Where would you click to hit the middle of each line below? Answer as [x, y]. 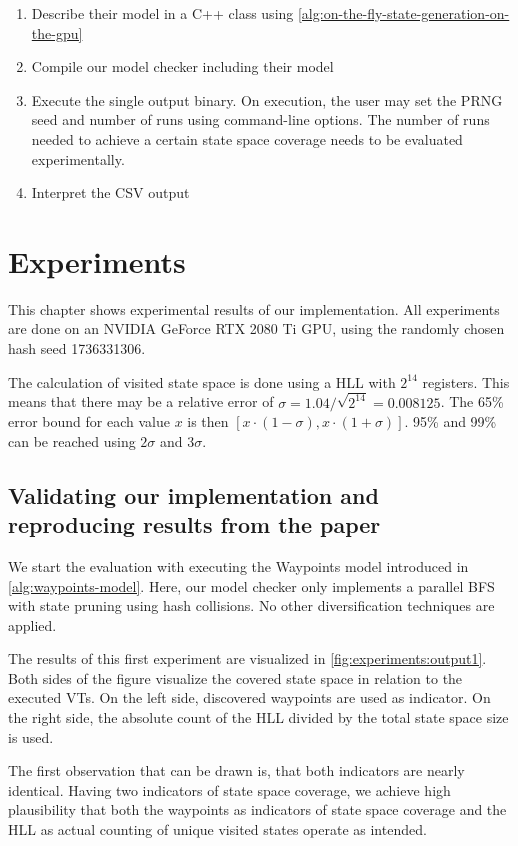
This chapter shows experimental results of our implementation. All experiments [254, 308]
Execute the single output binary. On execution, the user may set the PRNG [267, 99]
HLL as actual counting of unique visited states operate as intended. [217, 829]
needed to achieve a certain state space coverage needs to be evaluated [247, 138]
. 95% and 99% [450, 421]
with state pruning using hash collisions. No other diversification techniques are [251, 605]
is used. [31, 736]
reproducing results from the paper [194, 524]
